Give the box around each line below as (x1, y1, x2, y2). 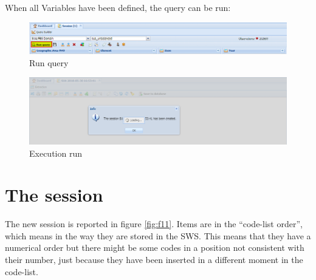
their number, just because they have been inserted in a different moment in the (5, 253, 303, 265)
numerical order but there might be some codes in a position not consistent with (5, 241, 304, 254)
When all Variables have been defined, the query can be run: (5, 1, 231, 13)
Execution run (29, 146, 82, 159)
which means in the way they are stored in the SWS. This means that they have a (5, 229, 311, 242)
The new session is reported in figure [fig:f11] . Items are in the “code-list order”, (5, 217, 303, 230)
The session (5, 182, 103, 207)
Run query (29, 56, 69, 69)
